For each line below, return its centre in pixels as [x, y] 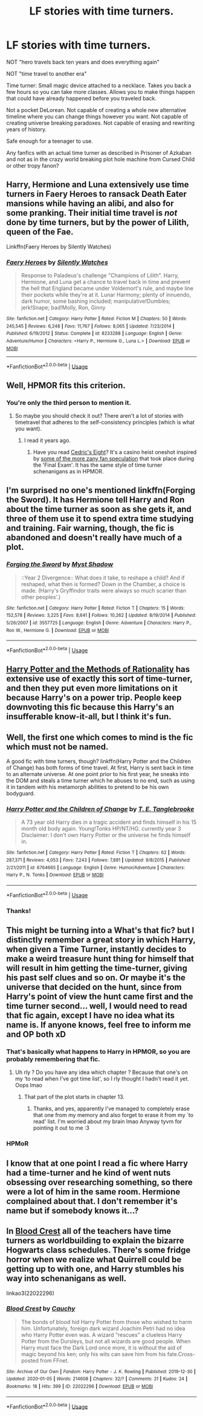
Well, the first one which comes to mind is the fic [100, 737]
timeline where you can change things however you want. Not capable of [97, 116]
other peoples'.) [41, 597]
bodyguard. [21, 794]
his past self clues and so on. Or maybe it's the [96, 978]
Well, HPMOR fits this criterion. [66, 385]
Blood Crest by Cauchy [41, 1309]
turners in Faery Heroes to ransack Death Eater [97, 194]
